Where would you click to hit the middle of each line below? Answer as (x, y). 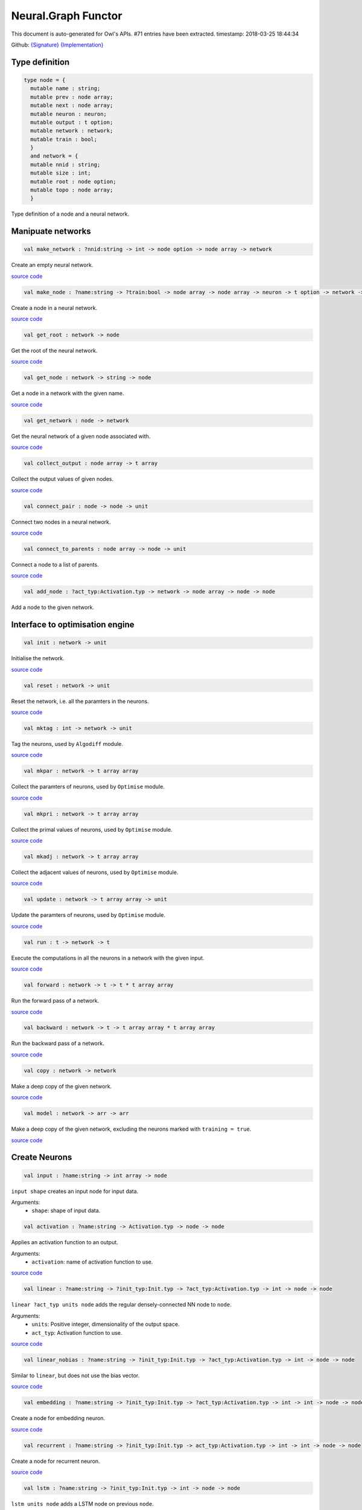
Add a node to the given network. (53, 608)
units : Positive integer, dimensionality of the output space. (106, 1324)
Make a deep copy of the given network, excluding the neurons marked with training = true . (131, 1129)
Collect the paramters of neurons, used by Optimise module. (88, 787)
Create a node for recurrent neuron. (56, 1461)
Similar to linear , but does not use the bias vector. (75, 1375)
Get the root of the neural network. (54, 351)
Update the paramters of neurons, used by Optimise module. (88, 915)
